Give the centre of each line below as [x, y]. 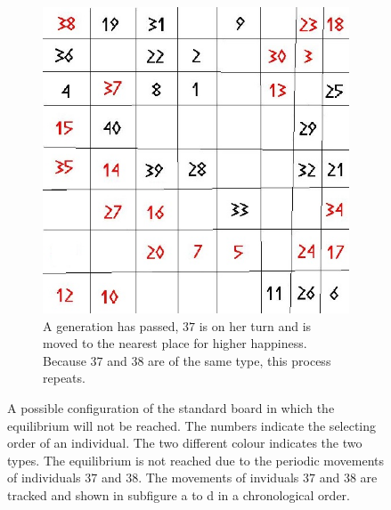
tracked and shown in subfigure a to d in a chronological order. [179, 494]
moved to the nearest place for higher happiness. [175, 343]
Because [65, 360]
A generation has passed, [111, 325]
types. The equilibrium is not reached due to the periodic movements [196, 460]
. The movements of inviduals [219, 478]
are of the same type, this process [240, 360]
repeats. [64, 378]
